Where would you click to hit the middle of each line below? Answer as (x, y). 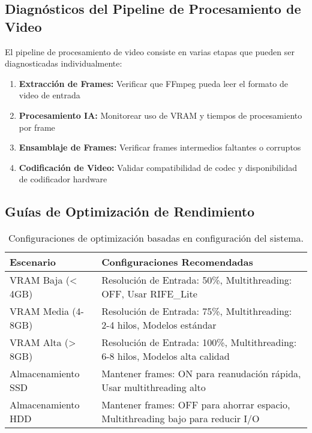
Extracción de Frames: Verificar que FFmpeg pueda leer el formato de (153, 83)
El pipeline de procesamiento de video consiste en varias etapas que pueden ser (150, 51)
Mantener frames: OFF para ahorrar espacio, (196, 405)
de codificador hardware (63, 179)
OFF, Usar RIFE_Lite (149, 294)
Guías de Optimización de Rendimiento (130, 211)
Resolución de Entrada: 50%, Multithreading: (197, 280)
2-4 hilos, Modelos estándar (159, 325)
